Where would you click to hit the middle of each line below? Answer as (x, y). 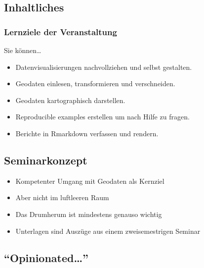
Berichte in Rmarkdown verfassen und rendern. (87, 133)
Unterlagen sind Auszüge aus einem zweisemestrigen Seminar (108, 231)
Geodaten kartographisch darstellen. (70, 100)
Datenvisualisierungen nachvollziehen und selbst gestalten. (104, 67)
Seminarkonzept (46, 160)
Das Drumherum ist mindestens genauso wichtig (89, 214)
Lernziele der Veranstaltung (61, 31)
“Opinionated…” (46, 257)
